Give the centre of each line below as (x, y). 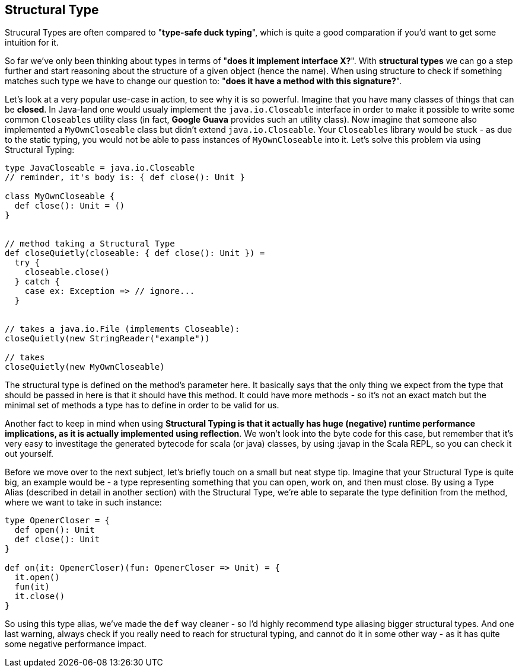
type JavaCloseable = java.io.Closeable (100, 168)
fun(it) (32, 587)
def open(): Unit (55, 530)
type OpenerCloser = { (58, 521)
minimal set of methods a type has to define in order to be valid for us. (142, 405)
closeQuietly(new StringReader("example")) (107, 339)
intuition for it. (32, 43)
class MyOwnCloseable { (60, 196)
